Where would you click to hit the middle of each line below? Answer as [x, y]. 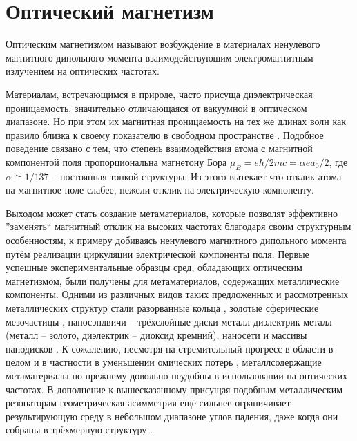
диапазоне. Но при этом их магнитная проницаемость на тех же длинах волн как [176, 121]
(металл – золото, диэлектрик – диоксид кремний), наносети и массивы [156, 335]
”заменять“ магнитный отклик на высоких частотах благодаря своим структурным [178, 226]
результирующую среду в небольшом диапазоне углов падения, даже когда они [172, 416]
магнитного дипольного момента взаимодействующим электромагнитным [160, 57]
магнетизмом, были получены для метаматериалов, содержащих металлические [173, 280]
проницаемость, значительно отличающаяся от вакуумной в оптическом [156, 107]
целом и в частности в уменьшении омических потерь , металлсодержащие [164, 362]
